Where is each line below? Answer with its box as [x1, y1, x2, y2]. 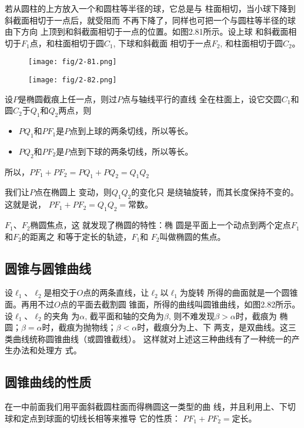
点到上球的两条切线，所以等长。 [69, 125, 193, 137]
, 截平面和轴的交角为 [85, 309, 164, 322]
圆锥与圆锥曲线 [5, 259, 91, 277]
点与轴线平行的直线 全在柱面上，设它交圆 [122, 92, 282, 105]
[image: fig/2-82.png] [28, 76, 117, 85]
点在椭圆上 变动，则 [35, 186, 112, 198]
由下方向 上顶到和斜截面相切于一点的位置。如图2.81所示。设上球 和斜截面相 [5, 25, 297, 38]
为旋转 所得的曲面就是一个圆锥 [179, 286, 298, 299]
